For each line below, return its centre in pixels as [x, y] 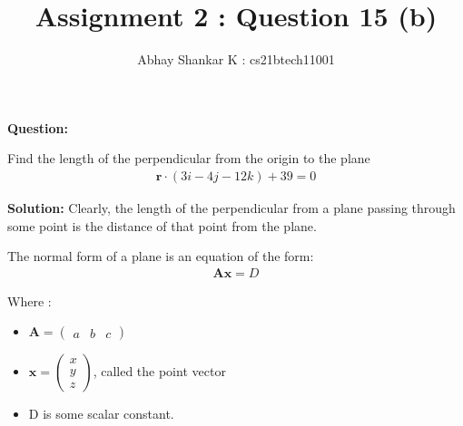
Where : [30, 300]
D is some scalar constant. [101, 414]
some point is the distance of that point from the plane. [162, 225]
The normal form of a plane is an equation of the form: [161, 256]
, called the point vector [159, 371]
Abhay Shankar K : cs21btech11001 [236, 59]
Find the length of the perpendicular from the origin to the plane [189, 158]
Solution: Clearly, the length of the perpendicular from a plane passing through [231, 207]
